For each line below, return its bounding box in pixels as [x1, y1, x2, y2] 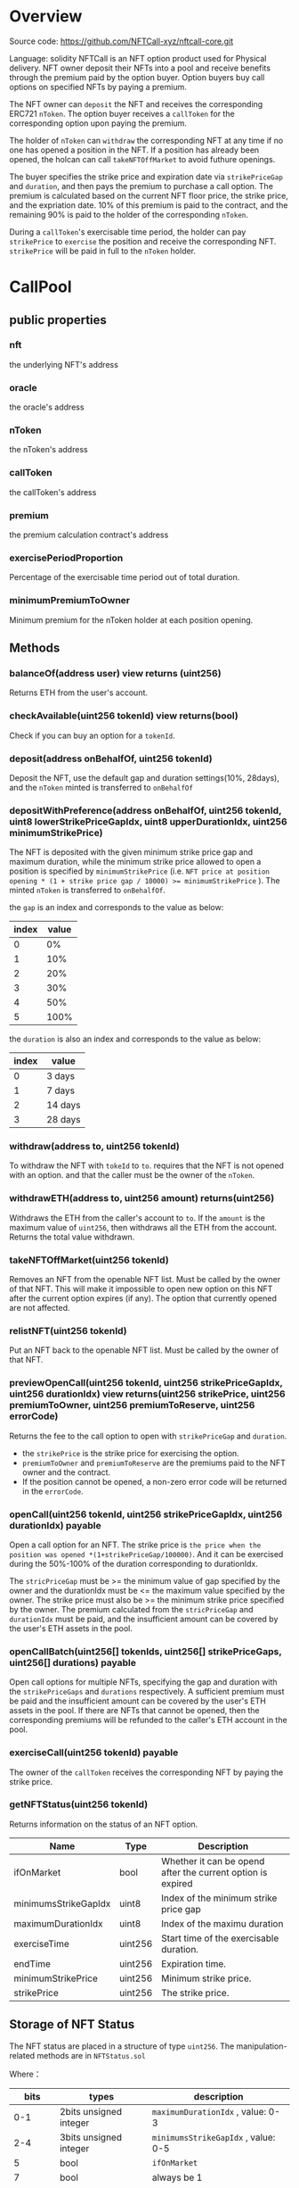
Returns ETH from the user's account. [9, 687, 149, 698]
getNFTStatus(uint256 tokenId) [9, 1798, 149, 1811]
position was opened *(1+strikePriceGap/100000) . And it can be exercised [9, 1548, 284, 1559]
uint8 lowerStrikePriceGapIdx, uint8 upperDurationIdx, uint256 [9, 815, 287, 827]
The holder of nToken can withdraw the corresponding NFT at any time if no [9, 135, 284, 145]
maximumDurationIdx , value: [151, 2105, 267, 2118]
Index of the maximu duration [161, 1917, 284, 1929]
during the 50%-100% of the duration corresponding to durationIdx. [9, 1558, 258, 1569]
